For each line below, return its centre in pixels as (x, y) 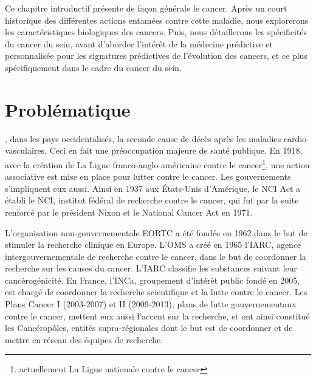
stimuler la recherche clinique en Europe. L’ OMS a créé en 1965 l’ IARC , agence (153, 244)
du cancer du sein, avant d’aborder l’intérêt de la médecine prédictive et (139, 43)
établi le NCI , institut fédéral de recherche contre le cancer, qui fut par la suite (152, 200)
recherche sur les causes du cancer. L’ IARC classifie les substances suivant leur (151, 268)
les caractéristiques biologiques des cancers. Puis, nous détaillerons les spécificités (156, 32)
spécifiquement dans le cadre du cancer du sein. (93, 67)
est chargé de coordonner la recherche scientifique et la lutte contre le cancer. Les (156, 292)
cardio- (296, 138)
